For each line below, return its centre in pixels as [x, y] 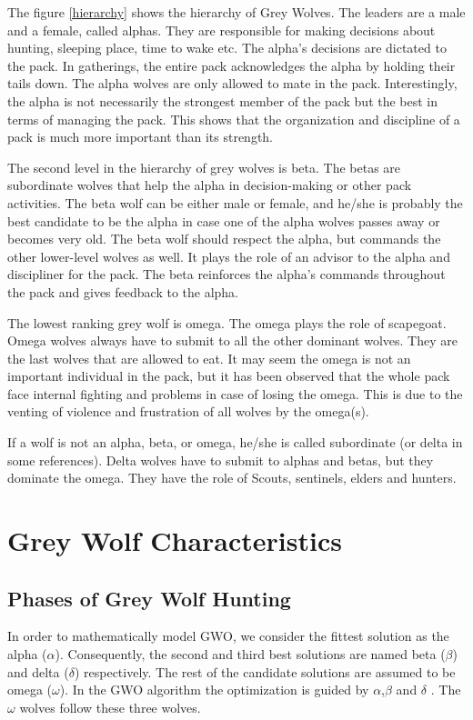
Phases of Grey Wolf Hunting [149, 598]
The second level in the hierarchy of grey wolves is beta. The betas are [204, 167]
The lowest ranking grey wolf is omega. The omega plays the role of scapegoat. [227, 322]
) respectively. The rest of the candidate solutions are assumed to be [265, 671]
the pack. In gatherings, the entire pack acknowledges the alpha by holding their [231, 65]
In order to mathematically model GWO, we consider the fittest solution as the [228, 636]
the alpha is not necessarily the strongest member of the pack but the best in [223, 100]
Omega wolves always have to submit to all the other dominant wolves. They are [232, 340]
